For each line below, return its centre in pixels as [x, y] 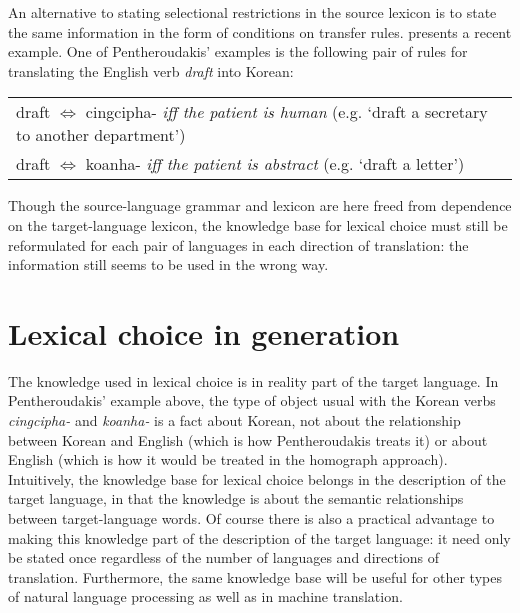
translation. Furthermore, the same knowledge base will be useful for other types [255, 576]
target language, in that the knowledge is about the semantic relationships [236, 498]
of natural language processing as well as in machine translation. [205, 596]
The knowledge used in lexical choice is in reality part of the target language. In [253, 380]
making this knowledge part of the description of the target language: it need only [259, 537]
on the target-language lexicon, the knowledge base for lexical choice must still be [258, 224]
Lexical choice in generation [204, 332]
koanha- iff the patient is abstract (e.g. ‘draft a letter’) [275, 164]
